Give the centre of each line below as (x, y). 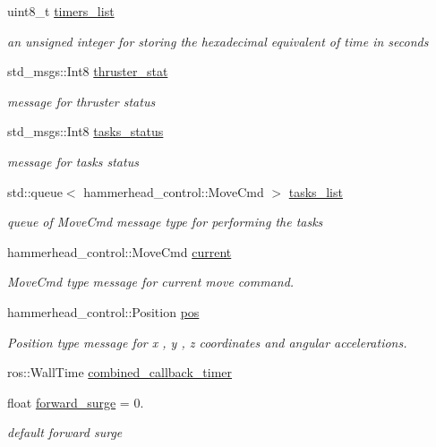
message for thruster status (81, 101)
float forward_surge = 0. (76, 402)
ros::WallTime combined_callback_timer (120, 372)
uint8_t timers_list (61, 11)
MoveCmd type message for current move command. (151, 282)
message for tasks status (73, 161)
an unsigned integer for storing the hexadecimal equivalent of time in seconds (218, 41)
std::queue (35, 191)
